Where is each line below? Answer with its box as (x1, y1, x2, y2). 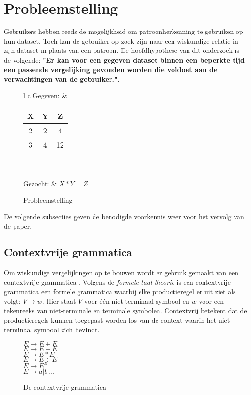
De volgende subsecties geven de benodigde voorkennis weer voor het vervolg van (4, 211, 244, 221)
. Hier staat (42, 296, 76, 306)
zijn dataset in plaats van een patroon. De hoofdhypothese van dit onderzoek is (4, 45, 239, 55)
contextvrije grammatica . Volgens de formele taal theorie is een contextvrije (4, 277, 231, 287)
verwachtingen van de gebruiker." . (4, 74, 120, 84)
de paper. (4, 221, 32, 231)
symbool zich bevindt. (34, 324, 100, 334)
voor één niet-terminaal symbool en (84, 296, 189, 306)
